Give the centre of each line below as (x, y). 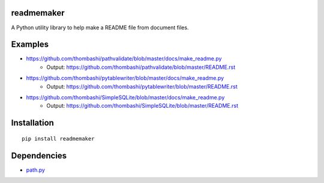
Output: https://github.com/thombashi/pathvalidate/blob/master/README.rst (141, 67)
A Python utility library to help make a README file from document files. (100, 28)
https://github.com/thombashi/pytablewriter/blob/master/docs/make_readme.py (125, 78)
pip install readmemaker (58, 138)
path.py (35, 170)
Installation (32, 123)
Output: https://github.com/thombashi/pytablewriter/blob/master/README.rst (142, 86)
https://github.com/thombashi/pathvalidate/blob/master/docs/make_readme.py (124, 59)
